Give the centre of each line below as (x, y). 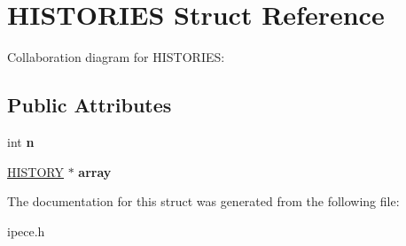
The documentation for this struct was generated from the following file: (203, 201)
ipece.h (26, 231)
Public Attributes (90, 105)
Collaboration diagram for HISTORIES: (116, 57)
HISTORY (35, 171)
